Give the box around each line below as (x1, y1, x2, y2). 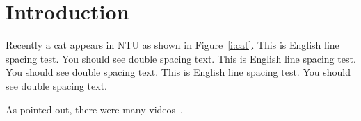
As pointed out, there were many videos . (6, 102, 183, 116)
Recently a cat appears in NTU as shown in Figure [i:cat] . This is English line (6, 38, 339, 52)
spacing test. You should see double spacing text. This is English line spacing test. (6, 51, 356, 65)
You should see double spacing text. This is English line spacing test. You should (6, 65, 351, 79)
